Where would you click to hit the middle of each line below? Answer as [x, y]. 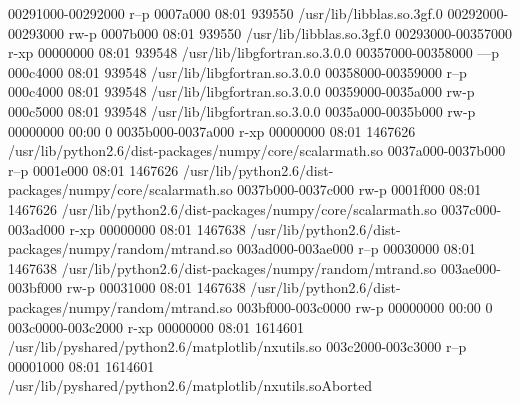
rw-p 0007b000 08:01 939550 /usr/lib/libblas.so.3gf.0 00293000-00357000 [290, 32]
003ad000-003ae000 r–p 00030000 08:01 [356, 248]
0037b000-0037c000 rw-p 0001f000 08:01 [359, 189]
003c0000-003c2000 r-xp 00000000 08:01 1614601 [156, 326]
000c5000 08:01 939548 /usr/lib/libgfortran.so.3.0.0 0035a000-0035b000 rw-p [242, 110]
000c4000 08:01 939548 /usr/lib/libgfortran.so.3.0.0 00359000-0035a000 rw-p [241, 91]
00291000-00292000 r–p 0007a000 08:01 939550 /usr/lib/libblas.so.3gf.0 [225, 13]
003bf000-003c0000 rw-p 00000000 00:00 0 [364, 306]
